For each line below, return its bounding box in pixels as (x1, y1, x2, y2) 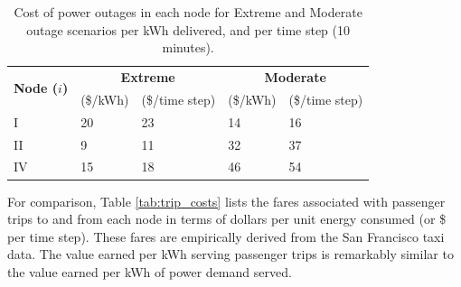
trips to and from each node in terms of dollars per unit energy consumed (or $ (7, 209, 447, 228)
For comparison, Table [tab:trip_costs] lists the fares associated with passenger (7, 191, 446, 210)
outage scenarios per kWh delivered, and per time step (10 (26, 20, 351, 39)
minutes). (162, 38, 214, 57)
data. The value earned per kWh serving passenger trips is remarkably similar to (7, 245, 454, 264)
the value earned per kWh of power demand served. (7, 262, 292, 281)
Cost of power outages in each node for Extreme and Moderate (14, 3, 362, 21)
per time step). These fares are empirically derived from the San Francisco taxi (7, 227, 445, 245)
